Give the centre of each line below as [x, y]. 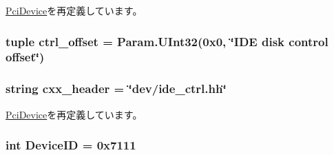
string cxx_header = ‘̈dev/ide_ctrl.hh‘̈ [116, 89]
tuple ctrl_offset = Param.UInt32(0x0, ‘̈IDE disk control [167, 41]
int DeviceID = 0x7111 [71, 145]
